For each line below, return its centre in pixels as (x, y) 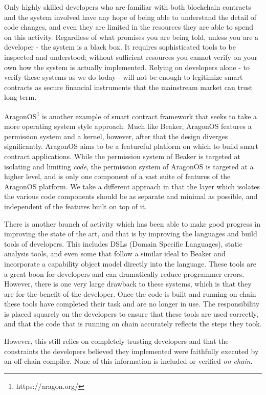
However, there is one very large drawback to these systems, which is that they (128, 284)
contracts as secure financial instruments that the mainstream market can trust (129, 87)
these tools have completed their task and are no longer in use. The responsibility (132, 304)
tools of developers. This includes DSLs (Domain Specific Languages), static (123, 243)
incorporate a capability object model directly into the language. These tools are (130, 263)
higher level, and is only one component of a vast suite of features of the (117, 176)
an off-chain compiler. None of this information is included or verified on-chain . (128, 361)
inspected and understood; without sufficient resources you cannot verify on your (131, 57)
